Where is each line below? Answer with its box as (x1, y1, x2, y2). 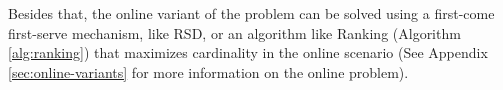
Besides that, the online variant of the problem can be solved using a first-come (8, 3, 495, 23)
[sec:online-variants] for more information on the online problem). (8, 61, 409, 82)
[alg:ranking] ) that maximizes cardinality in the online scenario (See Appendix (8, 42, 488, 63)
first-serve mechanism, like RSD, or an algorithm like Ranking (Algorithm (8, 22, 461, 43)
